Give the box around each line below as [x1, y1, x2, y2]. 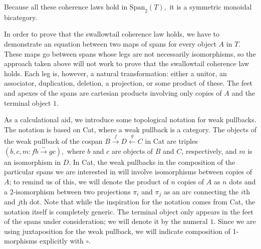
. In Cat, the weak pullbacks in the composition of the [69, 156, 235, 167]
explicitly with [39, 235, 84, 246]
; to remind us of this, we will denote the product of [9, 176, 169, 186]
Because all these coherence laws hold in [4, 2, 128, 12]
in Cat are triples [145, 136, 198, 146]
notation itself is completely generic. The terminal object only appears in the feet [4, 206, 253, 216]
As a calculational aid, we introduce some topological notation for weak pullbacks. [4, 114, 256, 125]
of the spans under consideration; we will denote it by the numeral [4, 216, 208, 226]
